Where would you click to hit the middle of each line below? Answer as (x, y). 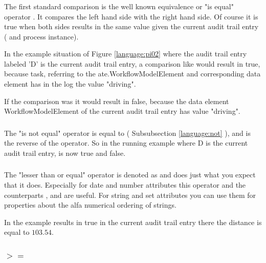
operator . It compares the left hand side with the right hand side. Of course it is (131, 16)
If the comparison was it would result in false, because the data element (117, 101)
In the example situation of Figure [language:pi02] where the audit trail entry (126, 54)
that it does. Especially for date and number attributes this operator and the (125, 185)
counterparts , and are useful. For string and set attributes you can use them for (130, 195)
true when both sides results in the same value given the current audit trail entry (131, 26)
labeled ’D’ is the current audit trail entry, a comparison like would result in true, (132, 63)
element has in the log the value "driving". (70, 84)
